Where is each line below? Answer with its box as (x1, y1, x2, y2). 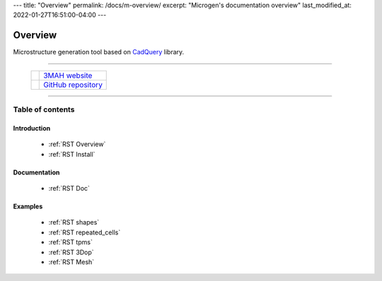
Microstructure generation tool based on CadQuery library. (13, 48, 185, 56)
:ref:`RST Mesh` (48, 258, 95, 266)
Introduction (13, 124, 51, 132)
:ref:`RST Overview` (48, 140, 106, 148)
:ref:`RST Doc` (48, 184, 90, 193)
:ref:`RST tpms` (48, 238, 93, 246)
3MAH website (43, 71, 93, 80)
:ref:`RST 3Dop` (48, 248, 95, 256)
